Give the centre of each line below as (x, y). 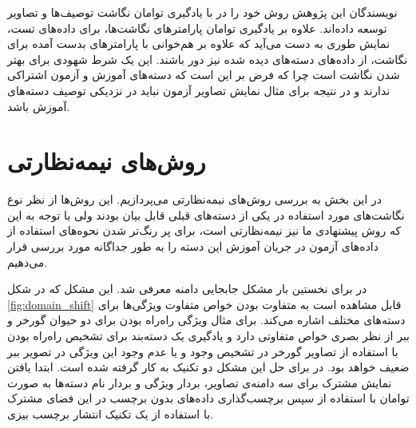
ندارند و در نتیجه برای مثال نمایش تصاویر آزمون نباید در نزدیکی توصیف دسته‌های (199, 90)
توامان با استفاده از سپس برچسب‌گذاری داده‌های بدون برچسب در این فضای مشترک (208, 398)
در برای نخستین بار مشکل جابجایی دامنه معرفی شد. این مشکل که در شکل (187, 289)
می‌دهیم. (28, 262)
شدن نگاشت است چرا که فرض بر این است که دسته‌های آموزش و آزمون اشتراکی (204, 75)
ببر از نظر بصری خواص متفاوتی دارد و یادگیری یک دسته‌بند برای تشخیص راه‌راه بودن (209, 336)
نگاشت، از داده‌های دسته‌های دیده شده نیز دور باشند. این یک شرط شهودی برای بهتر (208, 59)
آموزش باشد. (39, 106)
